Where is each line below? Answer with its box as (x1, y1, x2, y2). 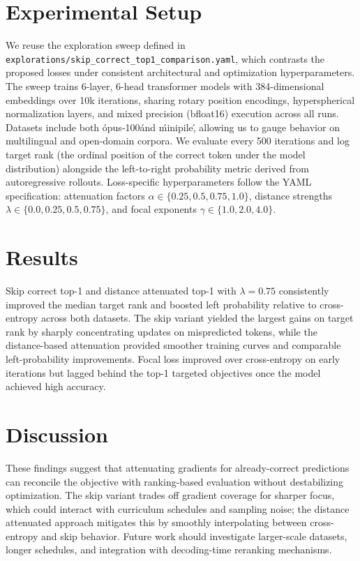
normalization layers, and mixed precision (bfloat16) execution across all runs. (6, 106, 339, 121)
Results (6, 243, 78, 271)
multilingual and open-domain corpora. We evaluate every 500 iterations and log (6, 133, 350, 148)
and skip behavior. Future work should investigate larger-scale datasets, (40, 528, 347, 543)
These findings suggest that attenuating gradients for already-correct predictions (6, 460, 350, 474)
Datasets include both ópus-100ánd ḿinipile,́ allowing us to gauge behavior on (6, 119, 340, 134)
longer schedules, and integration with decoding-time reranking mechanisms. (6, 542, 332, 557)
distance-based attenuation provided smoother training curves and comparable (6, 338, 341, 352)
